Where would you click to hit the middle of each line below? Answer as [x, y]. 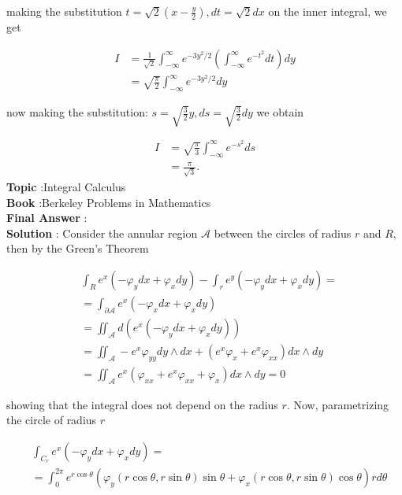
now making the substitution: [77, 112]
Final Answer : [47, 218]
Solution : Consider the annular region [102, 233]
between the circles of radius [283, 233]
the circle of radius [52, 420]
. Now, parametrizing [338, 404]
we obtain [280, 112]
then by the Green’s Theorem [78, 248]
